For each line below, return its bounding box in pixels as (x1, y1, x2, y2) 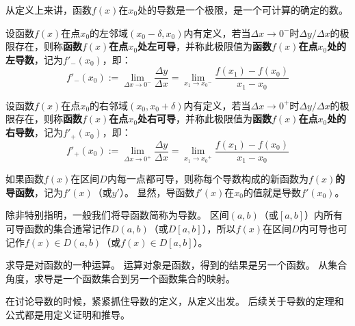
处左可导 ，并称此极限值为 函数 (137, 39, 272, 53)
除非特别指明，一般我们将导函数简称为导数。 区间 (5, 208, 229, 222)
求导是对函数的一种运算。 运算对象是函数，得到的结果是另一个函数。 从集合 (5, 258, 347, 272)
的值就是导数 (244, 185, 302, 199)
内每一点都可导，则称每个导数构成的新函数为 (107, 172, 308, 186)
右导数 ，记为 (5, 125, 63, 139)
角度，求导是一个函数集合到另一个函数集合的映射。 (5, 271, 235, 285)
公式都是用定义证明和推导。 (5, 307, 130, 321)
